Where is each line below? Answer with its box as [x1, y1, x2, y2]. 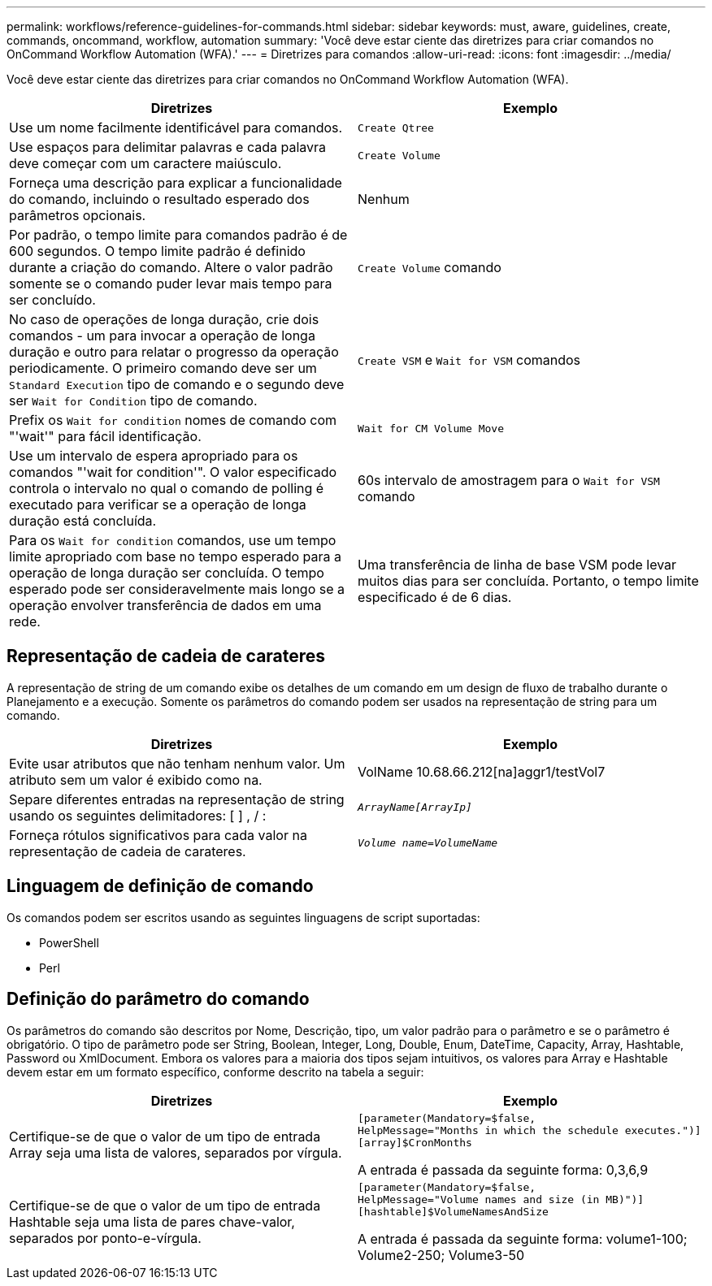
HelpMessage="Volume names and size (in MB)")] [358, 1193, 645, 1206]
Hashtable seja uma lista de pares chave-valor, [9, 1214, 295, 1231]
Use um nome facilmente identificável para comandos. [9, 119, 343, 136]
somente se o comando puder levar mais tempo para [9, 275, 332, 292]
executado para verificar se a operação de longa [9, 496, 306, 513]
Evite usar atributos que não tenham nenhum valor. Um [9, 755, 345, 772]
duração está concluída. [9, 513, 157, 529]
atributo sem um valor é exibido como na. [9, 771, 263, 788]
